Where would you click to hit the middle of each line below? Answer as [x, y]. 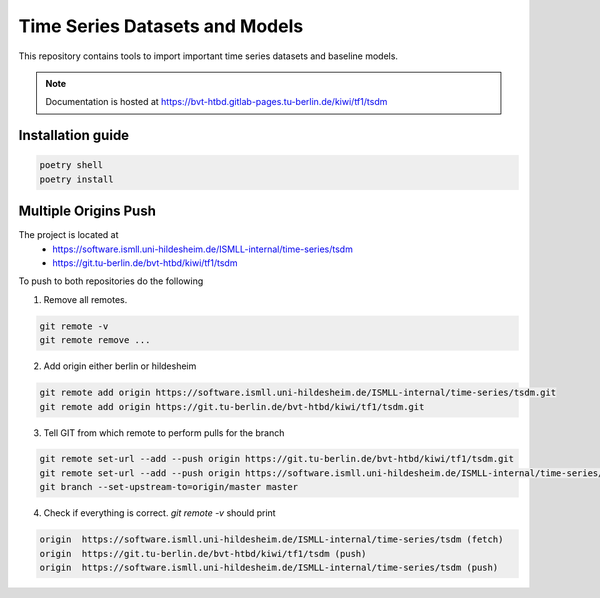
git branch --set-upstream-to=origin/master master [169, 487]
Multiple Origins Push [87, 211]
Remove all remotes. [85, 299]
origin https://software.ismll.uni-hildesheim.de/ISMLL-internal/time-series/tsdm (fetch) [271, 539]
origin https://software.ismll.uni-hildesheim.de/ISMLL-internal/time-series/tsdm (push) [269, 568]
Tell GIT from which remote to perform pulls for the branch [164, 432]
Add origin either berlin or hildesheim [120, 366]
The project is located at [68, 235]
